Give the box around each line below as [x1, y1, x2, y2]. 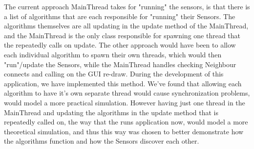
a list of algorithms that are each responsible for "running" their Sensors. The [4, 11, 235, 21]
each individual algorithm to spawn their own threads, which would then [4, 49, 222, 59]
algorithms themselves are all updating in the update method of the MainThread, [4, 21, 249, 31]
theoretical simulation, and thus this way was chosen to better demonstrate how [4, 126, 244, 136]
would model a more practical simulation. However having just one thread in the [4, 97, 245, 107]
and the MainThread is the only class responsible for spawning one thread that [4, 30, 241, 40]
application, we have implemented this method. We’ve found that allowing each [4, 78, 242, 88]
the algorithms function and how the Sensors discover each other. [4, 136, 199, 146]
